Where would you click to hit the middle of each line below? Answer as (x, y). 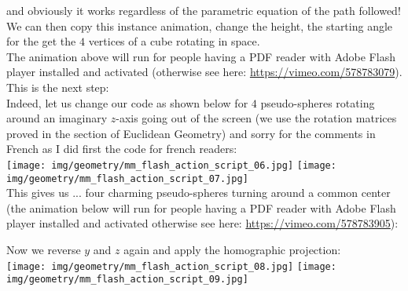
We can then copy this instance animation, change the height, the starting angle (200, 25)
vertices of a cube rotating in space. (174, 41)
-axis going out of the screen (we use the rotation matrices (256, 118)
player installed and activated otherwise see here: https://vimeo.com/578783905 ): (202, 223)
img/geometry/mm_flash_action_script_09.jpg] (127, 280)
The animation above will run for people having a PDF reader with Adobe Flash (201, 56)
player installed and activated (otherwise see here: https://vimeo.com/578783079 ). (204, 72)
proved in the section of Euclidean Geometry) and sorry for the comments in (191, 133)
